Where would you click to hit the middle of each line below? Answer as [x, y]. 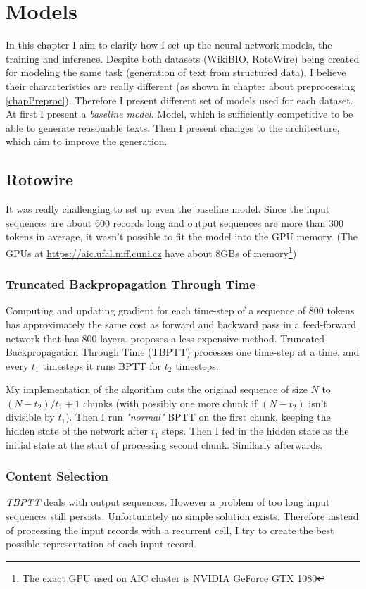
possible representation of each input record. [101, 544]
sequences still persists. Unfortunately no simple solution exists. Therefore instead [182, 516]
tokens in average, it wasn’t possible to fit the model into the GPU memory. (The [182, 236]
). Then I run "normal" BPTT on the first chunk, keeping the [198, 417]
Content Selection [57, 476]
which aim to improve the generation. [87, 141]
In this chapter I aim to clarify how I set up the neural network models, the [169, 45]
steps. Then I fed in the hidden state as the [255, 431]
